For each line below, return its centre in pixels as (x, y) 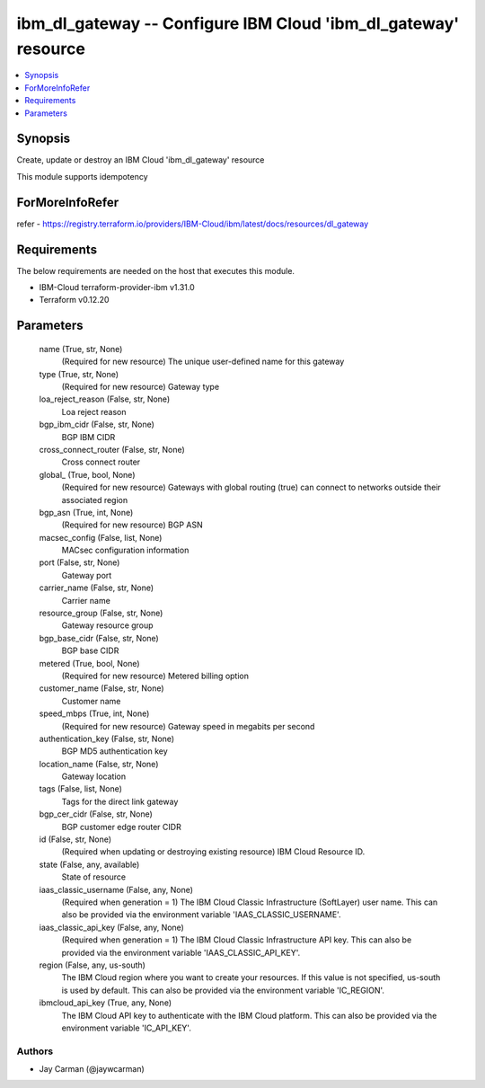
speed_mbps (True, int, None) (94, 713)
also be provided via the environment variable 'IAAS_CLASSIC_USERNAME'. (201, 915)
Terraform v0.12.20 (74, 300)
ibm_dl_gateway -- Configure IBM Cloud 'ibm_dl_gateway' (238, 23)
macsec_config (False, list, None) (101, 537)
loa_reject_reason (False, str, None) (105, 399)
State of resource (94, 877)
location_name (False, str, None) (99, 764)
